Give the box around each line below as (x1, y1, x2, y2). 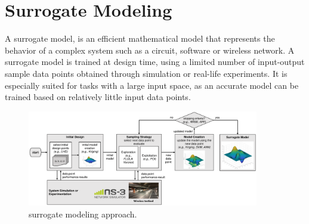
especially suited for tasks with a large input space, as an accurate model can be (5, 79, 299, 91)
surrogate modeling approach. (29, 208, 137, 220)
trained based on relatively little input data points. (5, 91, 191, 103)
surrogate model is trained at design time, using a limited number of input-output (5, 55, 305, 68)
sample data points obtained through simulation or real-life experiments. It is (5, 67, 288, 79)
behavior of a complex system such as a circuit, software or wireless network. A (5, 43, 295, 56)
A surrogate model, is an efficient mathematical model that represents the (5, 32, 275, 45)
